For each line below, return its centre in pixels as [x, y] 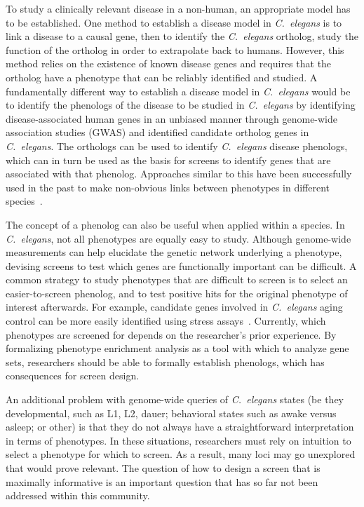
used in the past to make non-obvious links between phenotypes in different [168, 187]
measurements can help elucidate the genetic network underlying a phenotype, [174, 252]
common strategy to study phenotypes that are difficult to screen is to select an [177, 279]
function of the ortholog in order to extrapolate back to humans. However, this [175, 49]
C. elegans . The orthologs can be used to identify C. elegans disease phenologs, [177, 146]
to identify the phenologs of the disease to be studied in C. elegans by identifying [181, 105]
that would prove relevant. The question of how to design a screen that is [163, 468]
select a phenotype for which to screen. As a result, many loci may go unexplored [181, 454]
